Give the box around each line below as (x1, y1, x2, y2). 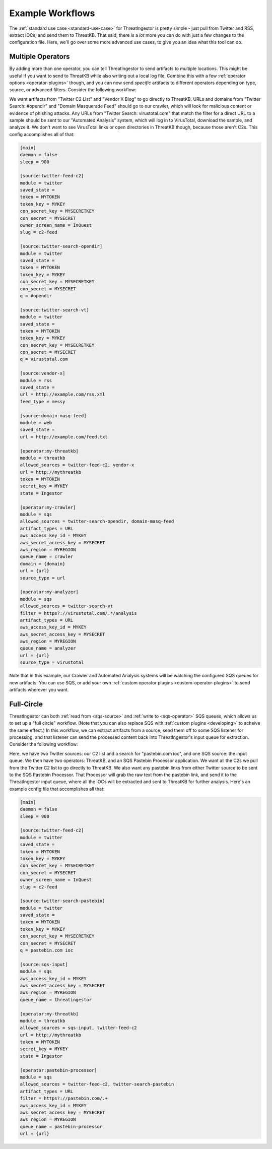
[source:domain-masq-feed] (20, 413, 87, 418)
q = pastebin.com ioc (20, 947, 74, 953)
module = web (20, 420, 52, 425)
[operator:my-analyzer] (20, 589, 79, 595)
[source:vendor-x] (20, 370, 65, 376)
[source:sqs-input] (20, 962, 68, 967)
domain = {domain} (20, 561, 65, 566)
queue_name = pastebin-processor (20, 1124, 103, 1129)
